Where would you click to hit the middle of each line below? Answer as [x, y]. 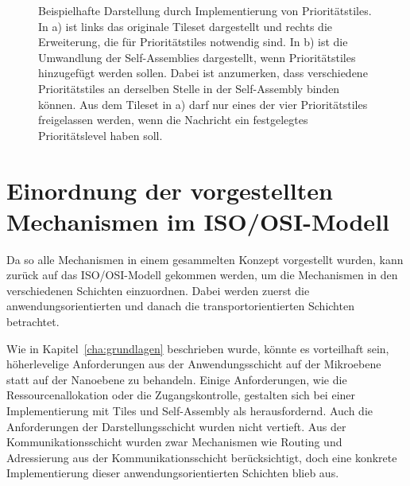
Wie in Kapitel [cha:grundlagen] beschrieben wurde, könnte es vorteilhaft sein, [198, 348]
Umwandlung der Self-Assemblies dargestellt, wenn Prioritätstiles [197, 57]
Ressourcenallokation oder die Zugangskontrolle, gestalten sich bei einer [181, 395]
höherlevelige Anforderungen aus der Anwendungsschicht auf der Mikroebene [194, 364]
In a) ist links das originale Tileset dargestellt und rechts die [186, 26]
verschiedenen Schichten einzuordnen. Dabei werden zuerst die [158, 290]
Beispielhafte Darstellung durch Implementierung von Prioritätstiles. [205, 10]
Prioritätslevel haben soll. [101, 135]
